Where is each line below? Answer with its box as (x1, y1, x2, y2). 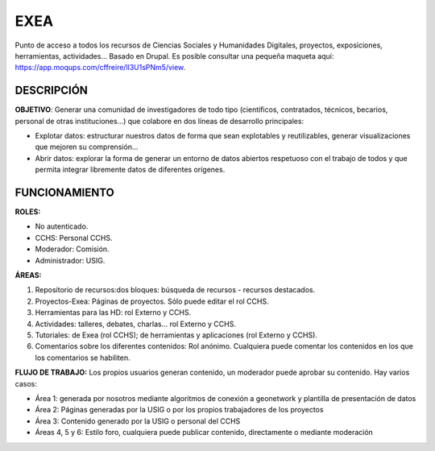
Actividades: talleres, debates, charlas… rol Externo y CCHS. (35, 319, 237, 329)
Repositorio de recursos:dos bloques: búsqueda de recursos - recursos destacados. (35, 285, 316, 295)
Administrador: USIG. (35, 255, 106, 265)
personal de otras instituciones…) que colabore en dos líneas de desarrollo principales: (14, 116, 304, 126)
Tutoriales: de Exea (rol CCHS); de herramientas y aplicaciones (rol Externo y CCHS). (35, 330, 318, 340)
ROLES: (14, 207, 41, 217)
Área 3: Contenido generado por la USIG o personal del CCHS (35, 416, 241, 426)
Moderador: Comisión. (35, 244, 110, 254)
